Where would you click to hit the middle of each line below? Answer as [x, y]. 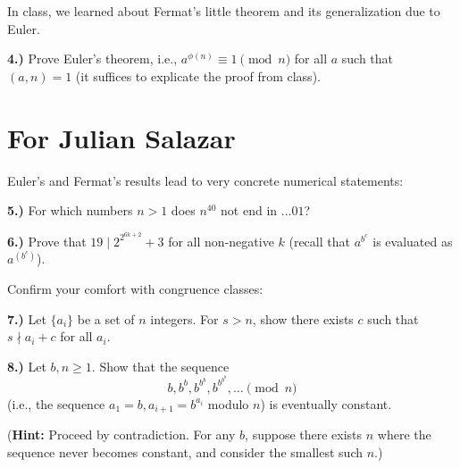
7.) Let [27, 318]
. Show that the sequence [160, 366]
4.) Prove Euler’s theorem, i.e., [92, 58]
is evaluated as [413, 241]
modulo [228, 403]
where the [404, 435]
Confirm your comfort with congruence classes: [135, 288]
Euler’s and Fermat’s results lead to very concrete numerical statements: [205, 180]
